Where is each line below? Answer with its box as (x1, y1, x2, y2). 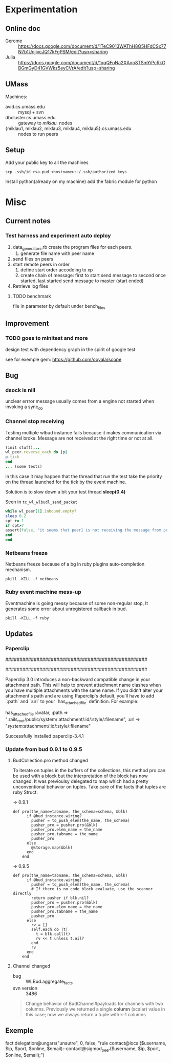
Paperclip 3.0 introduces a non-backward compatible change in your (5, 676, 150, 683)
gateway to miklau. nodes (18, 120, 73, 126)
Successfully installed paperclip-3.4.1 (5, 732, 84, 739)
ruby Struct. (12, 789, 38, 795)
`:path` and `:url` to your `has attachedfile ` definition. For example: (5, 698, 139, 706)
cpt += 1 (5, 518, 24, 523)
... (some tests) (5, 464, 42, 469)
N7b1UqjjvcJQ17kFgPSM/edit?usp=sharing (18, 49, 109, 54)
